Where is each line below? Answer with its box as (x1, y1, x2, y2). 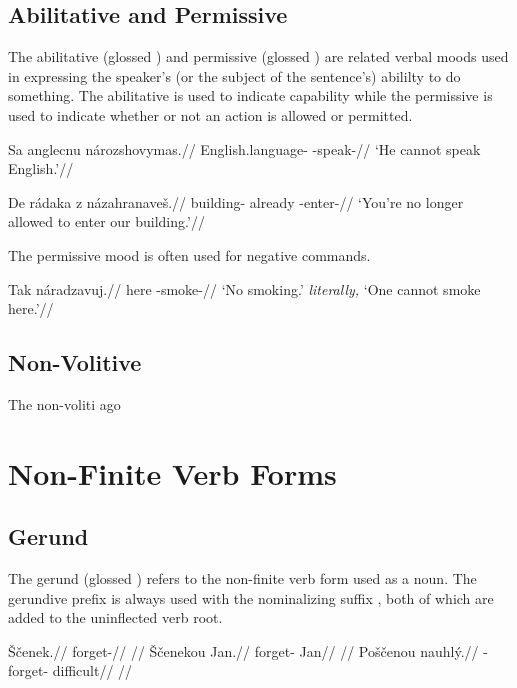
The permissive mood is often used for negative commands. (8, 244, 371, 265)
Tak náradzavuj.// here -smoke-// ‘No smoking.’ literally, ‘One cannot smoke (8, 278, 481, 299)
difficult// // (52, 660, 133, 681)
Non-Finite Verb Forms (8, 452, 337, 493)
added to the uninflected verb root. (8, 607, 223, 628)
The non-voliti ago (8, 393, 121, 414)
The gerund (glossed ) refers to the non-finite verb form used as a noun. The (8, 568, 477, 589)
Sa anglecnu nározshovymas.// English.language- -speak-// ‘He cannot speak (8, 138, 481, 159)
